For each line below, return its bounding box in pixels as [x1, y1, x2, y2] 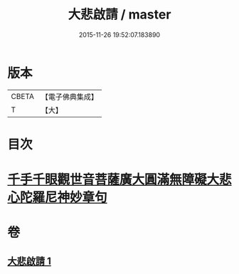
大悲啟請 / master [68, 6, 171, 23]
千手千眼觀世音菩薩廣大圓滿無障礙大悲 [7, 172, 233, 188]
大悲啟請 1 [7, 255, 52, 267]
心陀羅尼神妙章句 [7, 189, 108, 206]
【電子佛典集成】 [41, 92, 98, 102]
